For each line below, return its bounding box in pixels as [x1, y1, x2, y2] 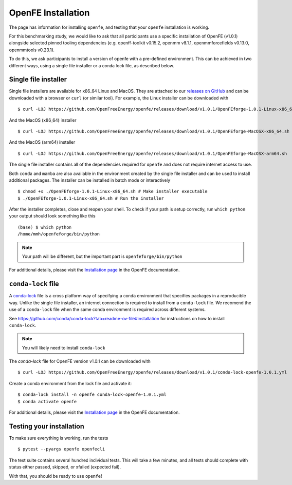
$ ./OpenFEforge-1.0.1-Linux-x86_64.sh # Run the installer [18, 195, 164, 201]
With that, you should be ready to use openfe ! [9, 473, 102, 479]
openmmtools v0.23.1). [9, 47, 55, 53]
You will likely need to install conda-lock [22, 345, 106, 350]
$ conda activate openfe [18, 399, 77, 404]
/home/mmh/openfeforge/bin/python [18, 232, 100, 237]
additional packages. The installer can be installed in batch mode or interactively [9, 177, 170, 183]
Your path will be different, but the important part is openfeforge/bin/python [22, 253, 182, 259]
